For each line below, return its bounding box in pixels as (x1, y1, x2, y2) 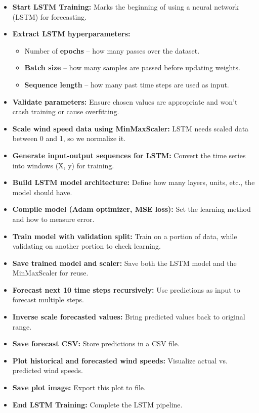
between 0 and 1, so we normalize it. (12, 133, 126, 144)
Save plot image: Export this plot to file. (12, 382, 146, 393)
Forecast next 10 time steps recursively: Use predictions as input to (12, 284, 240, 295)
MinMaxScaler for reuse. (12, 267, 89, 278)
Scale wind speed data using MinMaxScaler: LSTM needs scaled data (12, 123, 249, 133)
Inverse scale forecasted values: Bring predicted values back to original (12, 311, 245, 322)
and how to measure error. (12, 213, 95, 224)
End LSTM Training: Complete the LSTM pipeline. (12, 399, 183, 409)
